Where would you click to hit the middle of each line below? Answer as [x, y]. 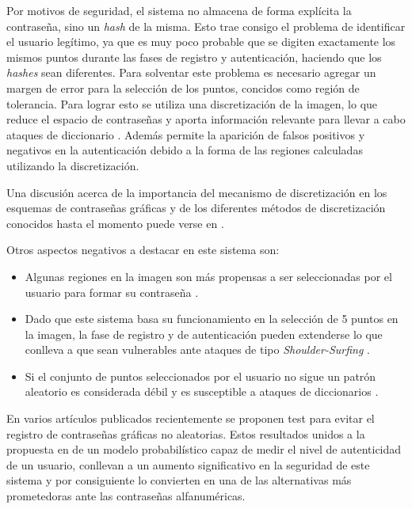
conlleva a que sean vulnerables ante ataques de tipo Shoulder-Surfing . [197, 349]
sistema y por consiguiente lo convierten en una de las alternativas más [179, 480]
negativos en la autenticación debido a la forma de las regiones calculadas [185, 150]
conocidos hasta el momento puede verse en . [115, 223]
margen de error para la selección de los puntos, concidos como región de [183, 87]
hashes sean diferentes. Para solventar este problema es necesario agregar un [191, 72]
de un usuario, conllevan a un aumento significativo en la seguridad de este [188, 464]
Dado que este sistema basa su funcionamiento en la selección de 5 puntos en [212, 319]
